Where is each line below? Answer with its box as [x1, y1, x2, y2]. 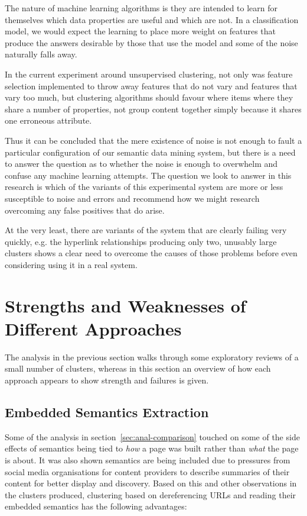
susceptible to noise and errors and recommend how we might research [5, 192, 260, 204]
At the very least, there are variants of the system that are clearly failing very [5, 224, 287, 236]
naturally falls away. [5, 48, 77, 60]
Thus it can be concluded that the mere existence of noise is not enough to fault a [5, 134, 302, 146]
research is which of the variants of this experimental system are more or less [5, 180, 283, 193]
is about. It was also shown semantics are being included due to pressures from [5, 453, 290, 466]
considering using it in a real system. [5, 258, 138, 270]
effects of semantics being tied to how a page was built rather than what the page [5, 442, 299, 454]
